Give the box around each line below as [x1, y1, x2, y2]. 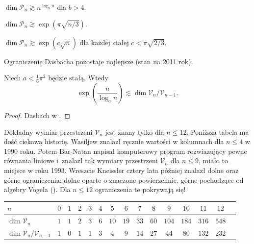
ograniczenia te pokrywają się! [95, 184, 186, 195]
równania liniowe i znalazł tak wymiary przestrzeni [4, 155, 158, 166]
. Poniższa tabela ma [186, 126, 249, 137]
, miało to [199, 155, 228, 166]
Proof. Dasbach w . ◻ [4, 110, 71, 121]
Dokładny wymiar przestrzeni [4, 126, 93, 137]
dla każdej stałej [79, 37, 129, 47]
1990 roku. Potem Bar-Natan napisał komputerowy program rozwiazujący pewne [4, 146, 247, 156]
